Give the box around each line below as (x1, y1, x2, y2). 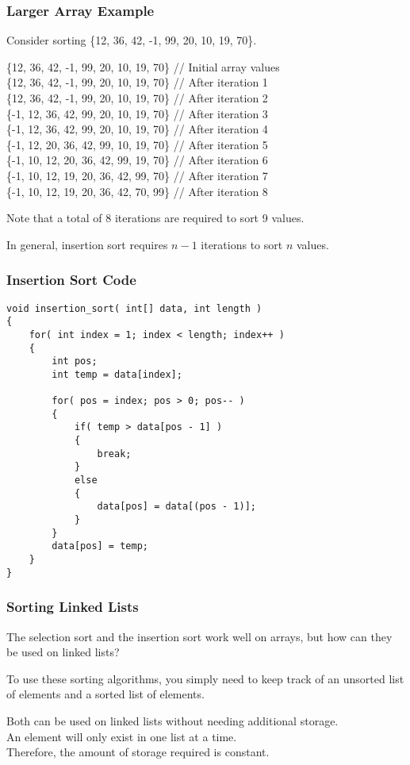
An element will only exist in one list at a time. (6, 728, 237, 744)
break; (97, 448, 132, 459)
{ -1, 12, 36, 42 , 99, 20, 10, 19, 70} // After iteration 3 (6, 105, 268, 121)
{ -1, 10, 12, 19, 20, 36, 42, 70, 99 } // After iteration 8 (6, 183, 268, 199)
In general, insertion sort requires (6, 236, 168, 252)
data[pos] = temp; (52, 540, 148, 552)
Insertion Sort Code (6, 270, 136, 290)
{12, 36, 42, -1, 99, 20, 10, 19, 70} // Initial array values (6, 58, 280, 75)
